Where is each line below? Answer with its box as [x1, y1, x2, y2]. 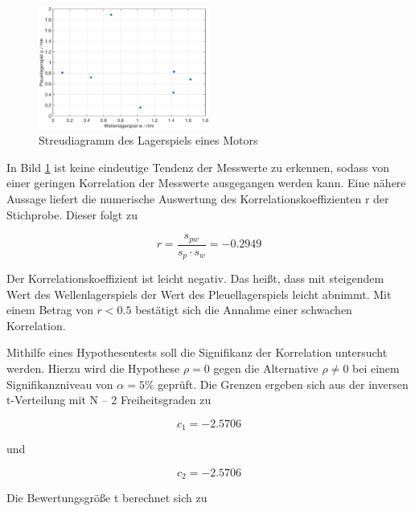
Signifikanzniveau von [6, 375, 113, 392]
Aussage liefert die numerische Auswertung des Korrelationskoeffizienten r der [6, 190, 389, 206]
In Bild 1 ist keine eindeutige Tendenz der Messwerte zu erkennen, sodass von [6, 158, 389, 175]
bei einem [352, 360, 400, 377]
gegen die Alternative [213, 360, 318, 377]
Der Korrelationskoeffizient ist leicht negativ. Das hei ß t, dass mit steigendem [6, 270, 384, 287]
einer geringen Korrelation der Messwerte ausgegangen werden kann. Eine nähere [6, 174, 406, 191]
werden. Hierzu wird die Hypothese [6, 360, 180, 377]
